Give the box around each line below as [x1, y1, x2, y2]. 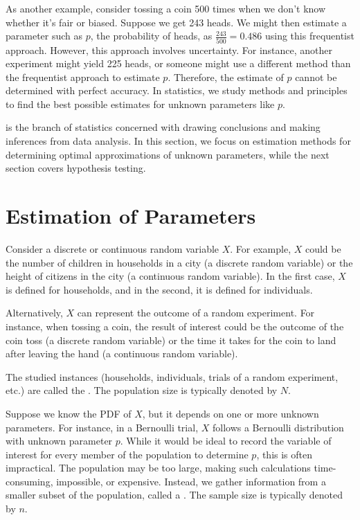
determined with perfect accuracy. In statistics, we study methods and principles [6, 83, 348, 98]
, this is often [256, 447, 313, 461]
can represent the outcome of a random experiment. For [77, 305, 315, 320]
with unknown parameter [6, 433, 113, 448]
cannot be [295, 69, 337, 84]
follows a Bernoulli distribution [212, 420, 344, 434]
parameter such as [6, 28, 83, 43]
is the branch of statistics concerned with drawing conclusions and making [6, 120, 321, 134]
